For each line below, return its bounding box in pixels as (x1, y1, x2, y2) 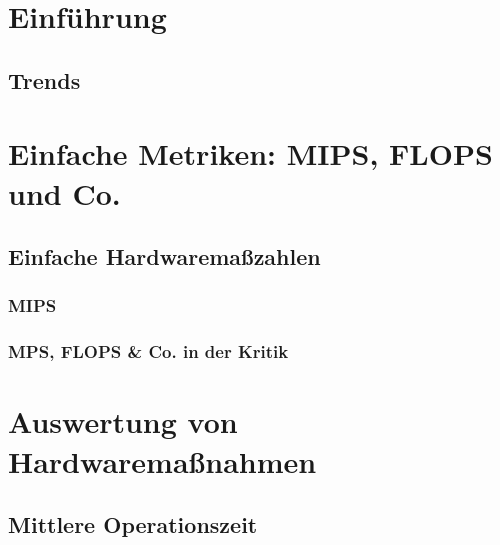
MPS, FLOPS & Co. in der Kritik (8, 339, 289, 364)
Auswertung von (8, 401, 238, 442)
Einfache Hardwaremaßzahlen (8, 241, 321, 272)
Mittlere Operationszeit (8, 509, 258, 540)
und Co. (8, 172, 121, 213)
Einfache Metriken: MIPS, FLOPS (8, 133, 493, 174)
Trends (8, 64, 81, 95)
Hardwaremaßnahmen (8, 440, 317, 481)
